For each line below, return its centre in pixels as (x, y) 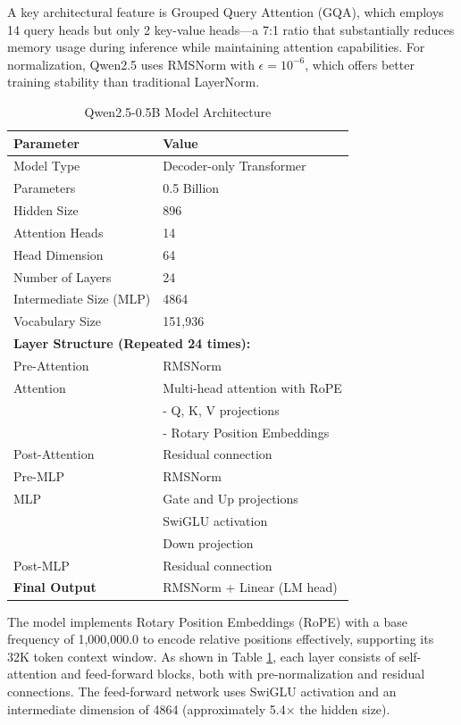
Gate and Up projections (230, 499)
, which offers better (360, 64)
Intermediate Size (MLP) (82, 299)
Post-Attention (54, 454)
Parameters (45, 188)
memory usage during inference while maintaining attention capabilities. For (216, 47)
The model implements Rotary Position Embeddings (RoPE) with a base (207, 621)
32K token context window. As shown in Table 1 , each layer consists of (201, 656)
